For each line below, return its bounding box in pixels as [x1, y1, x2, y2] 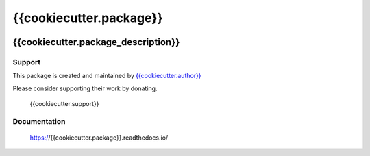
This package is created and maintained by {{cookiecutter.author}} [12, 72, 201, 80]
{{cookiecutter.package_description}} [12, 36, 180, 48]
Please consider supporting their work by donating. [12, 84, 158, 92]
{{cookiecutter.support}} [29, 100, 99, 108]
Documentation [12, 116, 66, 126]
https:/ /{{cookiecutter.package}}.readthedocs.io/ [29, 133, 169, 142]
